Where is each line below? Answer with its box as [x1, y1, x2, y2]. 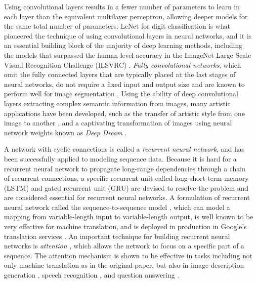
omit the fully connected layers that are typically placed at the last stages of [4, 69, 236, 80]
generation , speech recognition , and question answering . [4, 270, 179, 280]
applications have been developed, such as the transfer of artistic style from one [4, 108, 245, 118]
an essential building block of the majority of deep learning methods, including [4, 40, 243, 50]
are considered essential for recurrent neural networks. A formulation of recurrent [4, 192, 250, 202]
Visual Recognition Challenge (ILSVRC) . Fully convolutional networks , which [4, 59, 241, 70]
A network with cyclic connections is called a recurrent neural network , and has [4, 144, 245, 154]
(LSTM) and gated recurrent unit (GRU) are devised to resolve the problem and [4, 182, 249, 193]
